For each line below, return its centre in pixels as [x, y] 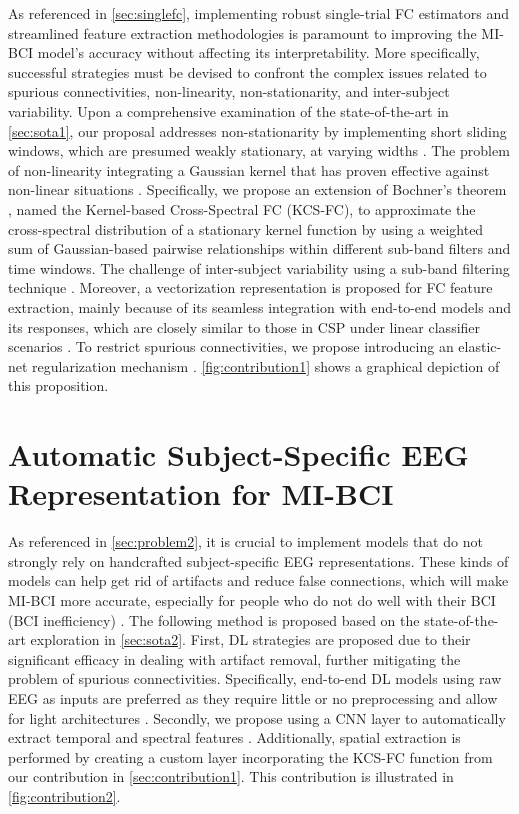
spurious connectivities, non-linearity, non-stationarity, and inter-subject [229, 91]
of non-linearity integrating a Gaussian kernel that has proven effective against [249, 169]
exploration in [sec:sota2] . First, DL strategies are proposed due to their [250, 639]
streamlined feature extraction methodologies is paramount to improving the [242, 32]
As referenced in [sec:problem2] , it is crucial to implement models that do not [245, 541]
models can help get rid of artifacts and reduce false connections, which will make [258, 580]
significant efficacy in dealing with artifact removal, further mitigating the [234, 658]
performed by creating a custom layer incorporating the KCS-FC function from [250, 756]
